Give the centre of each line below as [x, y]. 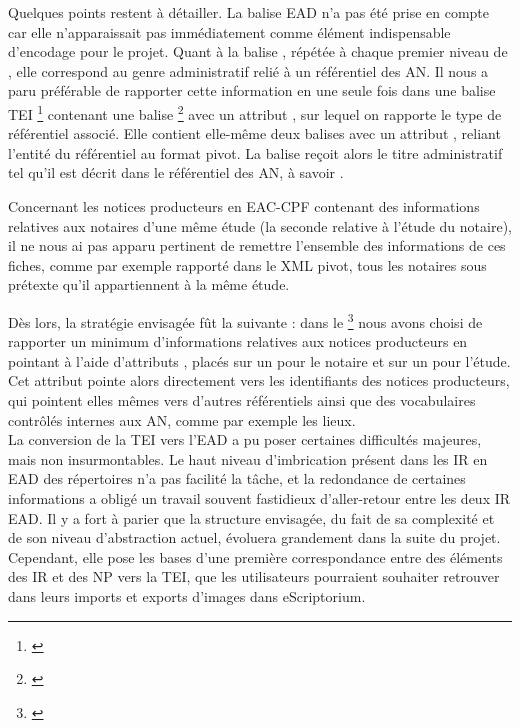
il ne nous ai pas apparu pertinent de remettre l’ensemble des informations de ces [257, 245]
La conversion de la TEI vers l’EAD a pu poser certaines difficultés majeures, [245, 439]
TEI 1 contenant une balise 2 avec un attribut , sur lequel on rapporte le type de [255, 112]
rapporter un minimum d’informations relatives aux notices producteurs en [238, 341]
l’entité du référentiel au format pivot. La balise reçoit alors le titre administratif [255, 152]
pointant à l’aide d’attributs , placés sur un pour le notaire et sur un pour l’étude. [259, 360]
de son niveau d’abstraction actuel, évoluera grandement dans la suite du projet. [254, 537]
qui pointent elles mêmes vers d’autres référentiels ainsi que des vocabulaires [242, 400]
